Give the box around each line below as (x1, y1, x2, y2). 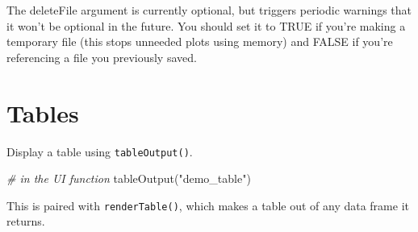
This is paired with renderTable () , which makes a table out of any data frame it (6, 197, 409, 213)
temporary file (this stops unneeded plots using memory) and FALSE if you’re (6, 33, 393, 50)
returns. (6, 213, 45, 230)
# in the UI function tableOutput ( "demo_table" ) (6, 170, 251, 187)
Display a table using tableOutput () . (6, 143, 193, 159)
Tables (6, 96, 79, 129)
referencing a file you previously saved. (6, 48, 197, 65)
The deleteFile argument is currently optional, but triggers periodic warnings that (6, 2, 412, 18)
